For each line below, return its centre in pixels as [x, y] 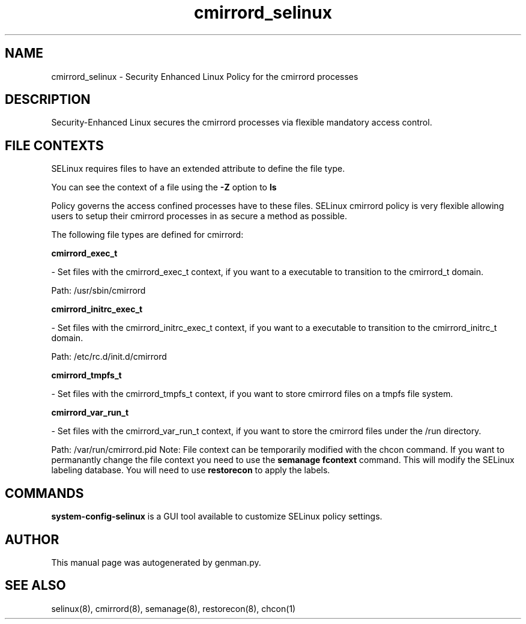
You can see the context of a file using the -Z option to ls [164, 187]
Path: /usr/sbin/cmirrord [98, 291]
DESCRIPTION [48, 100]
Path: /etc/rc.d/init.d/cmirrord [109, 357]
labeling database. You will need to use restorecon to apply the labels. [191, 470]
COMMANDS [44, 493]
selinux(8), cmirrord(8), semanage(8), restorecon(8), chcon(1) [174, 608]
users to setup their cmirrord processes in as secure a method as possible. [199, 216]
